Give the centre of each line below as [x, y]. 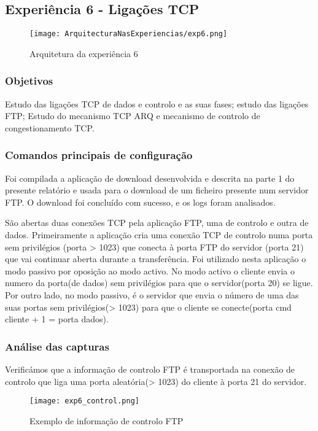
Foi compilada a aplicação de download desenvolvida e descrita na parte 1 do [150, 178]
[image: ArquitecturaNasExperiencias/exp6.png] [129, 34]
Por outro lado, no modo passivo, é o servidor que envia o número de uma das [152, 295]
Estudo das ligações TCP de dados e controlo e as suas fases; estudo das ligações [157, 103]
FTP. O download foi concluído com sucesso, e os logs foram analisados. [140, 202]
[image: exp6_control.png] [84, 401]
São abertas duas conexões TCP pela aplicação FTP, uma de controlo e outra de [157, 223]
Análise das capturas [57, 346]
